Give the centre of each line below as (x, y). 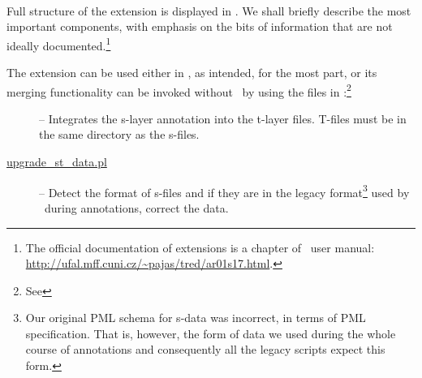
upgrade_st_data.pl (57, 162)
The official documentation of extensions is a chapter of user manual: (200, 247)
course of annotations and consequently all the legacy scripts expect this (205, 349)
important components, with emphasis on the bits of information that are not (200, 26)
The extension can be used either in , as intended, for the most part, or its (192, 73)
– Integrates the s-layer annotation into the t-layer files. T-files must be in (223, 118)
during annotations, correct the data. (136, 207)
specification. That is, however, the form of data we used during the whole (211, 333)
